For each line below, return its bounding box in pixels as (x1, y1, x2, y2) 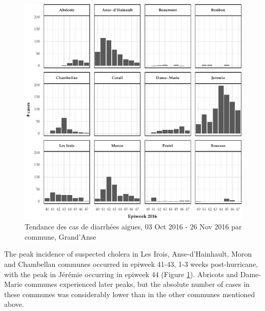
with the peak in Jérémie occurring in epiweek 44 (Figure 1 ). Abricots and (4, 268, 238, 279)
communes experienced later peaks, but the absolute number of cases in (25, 279, 250, 289)
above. (4, 299, 24, 309)
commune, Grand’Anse (25, 231, 96, 242)
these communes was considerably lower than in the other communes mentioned (4, 288, 255, 299)
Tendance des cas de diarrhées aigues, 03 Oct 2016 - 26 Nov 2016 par (25, 221, 242, 232)
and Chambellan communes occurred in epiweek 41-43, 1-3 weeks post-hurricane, (4, 259, 258, 269)
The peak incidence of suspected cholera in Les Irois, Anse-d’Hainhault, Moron (4, 248, 252, 259)
